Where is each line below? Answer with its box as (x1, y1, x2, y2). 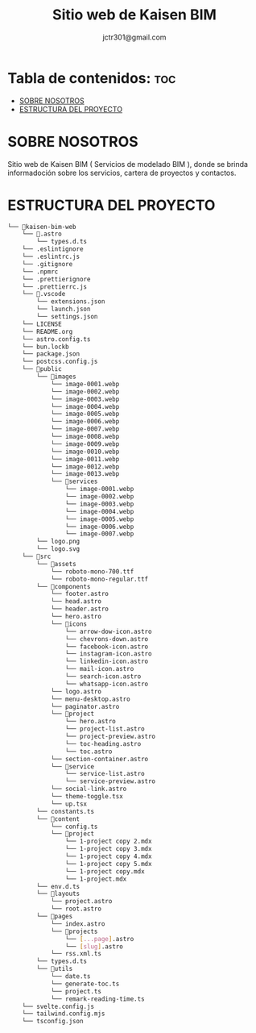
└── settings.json (36, 313, 98, 321)
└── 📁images (36, 373, 77, 381)
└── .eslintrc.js (22, 252, 81, 261)
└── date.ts (50, 973, 91, 981)
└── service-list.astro (64, 770, 146, 778)
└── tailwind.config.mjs (22, 1010, 105, 1018)
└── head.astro (50, 598, 102, 606)
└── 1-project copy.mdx (64, 867, 146, 876)
